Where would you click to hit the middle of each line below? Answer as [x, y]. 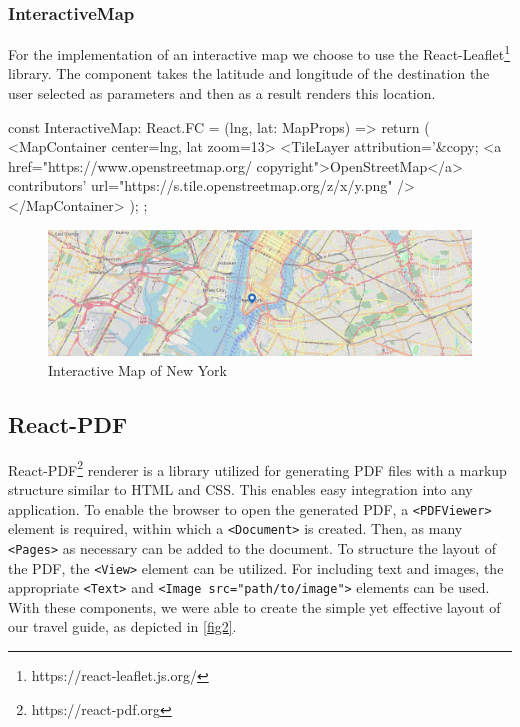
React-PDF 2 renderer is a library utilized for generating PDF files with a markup [257, 468]
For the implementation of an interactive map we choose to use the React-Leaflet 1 [259, 52]
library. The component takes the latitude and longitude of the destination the [249, 73]
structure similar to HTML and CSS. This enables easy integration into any [240, 488]
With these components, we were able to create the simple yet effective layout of [254, 606]
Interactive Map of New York [137, 369]
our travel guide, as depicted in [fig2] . [122, 626]
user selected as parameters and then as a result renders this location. [222, 93]
